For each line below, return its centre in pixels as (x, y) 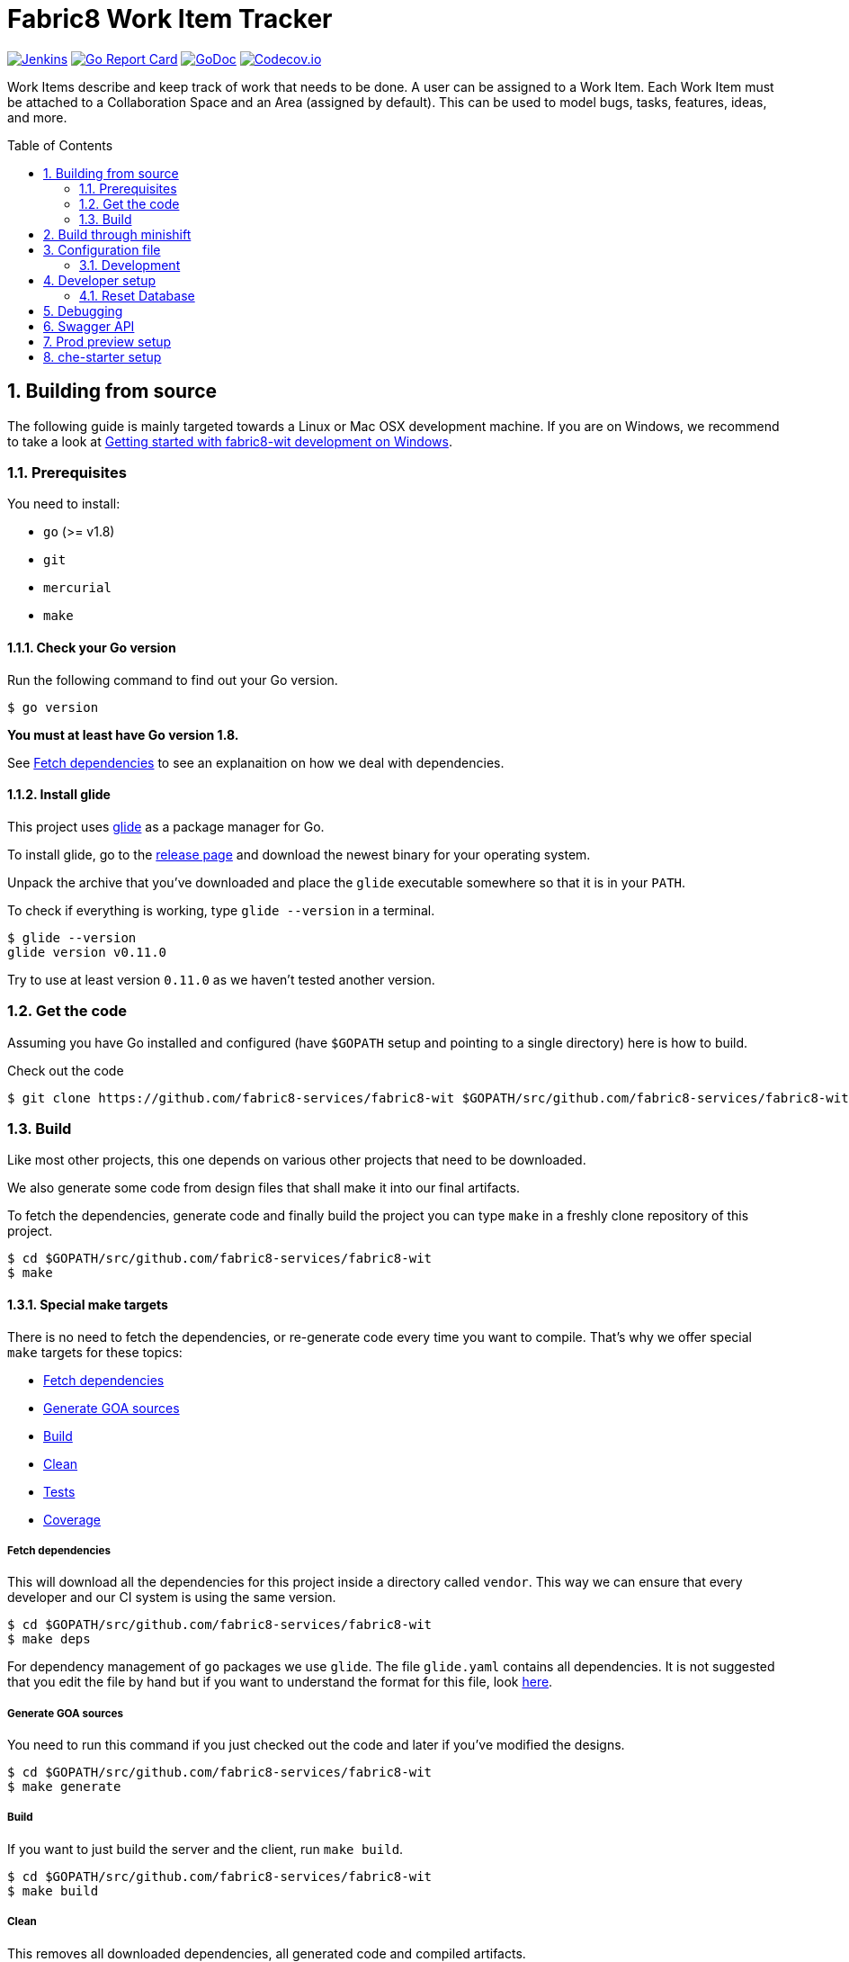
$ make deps (49, 1639)
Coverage (72, 1519)
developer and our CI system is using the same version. (172, 1597)
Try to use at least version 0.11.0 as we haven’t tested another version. (221, 979)
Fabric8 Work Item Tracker (170, 19)
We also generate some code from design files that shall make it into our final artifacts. (264, 1188)
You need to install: (64, 504)
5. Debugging (83, 310)
